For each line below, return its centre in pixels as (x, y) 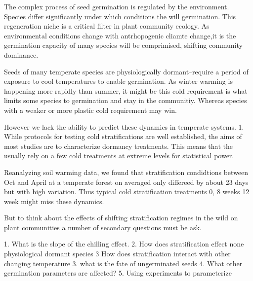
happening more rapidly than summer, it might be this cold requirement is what (126, 90)
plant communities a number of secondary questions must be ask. (103, 227)
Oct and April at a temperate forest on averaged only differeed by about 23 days (126, 182)
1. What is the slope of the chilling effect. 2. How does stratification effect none (124, 244)
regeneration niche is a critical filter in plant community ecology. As (107, 26)
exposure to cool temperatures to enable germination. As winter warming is (118, 81)
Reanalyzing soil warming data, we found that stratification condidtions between (126, 172)
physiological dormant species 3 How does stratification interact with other (117, 254)
